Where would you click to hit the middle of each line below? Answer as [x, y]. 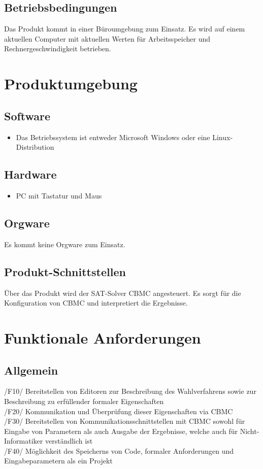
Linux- [223, 137]
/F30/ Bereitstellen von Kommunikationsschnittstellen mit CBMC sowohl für [125, 421]
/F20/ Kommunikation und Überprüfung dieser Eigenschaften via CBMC [119, 411]
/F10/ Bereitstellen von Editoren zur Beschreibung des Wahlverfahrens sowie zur [130, 391]
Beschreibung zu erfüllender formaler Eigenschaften [84, 401]
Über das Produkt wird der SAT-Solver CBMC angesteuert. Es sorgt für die [123, 293]
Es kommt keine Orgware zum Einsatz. [65, 244]
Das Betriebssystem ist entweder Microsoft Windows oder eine [113, 137]
